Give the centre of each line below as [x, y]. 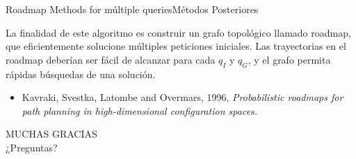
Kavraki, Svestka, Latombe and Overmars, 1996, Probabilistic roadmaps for [183, 97]
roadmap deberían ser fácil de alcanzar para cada [111, 59]
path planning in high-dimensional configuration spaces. [140, 110]
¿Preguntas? [32, 147]
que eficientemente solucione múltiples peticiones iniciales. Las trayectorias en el [176, 46]
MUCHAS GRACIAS [51, 134]
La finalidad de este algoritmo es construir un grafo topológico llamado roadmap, [178, 32]
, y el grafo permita [289, 59]
